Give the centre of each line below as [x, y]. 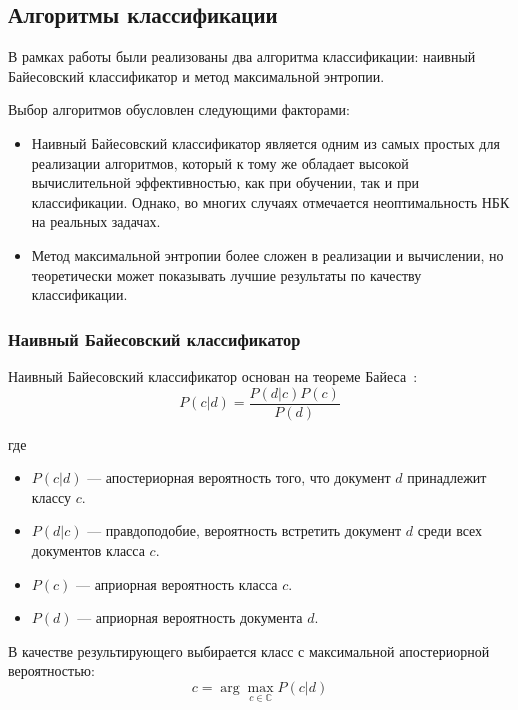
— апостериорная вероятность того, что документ [239, 477]
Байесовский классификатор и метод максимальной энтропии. [196, 75]
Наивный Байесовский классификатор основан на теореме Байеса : [213, 375]
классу [51, 496]
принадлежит [447, 477]
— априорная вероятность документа [190, 617]
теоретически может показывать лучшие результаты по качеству [226, 274]
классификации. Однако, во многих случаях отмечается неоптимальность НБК [270, 201]
